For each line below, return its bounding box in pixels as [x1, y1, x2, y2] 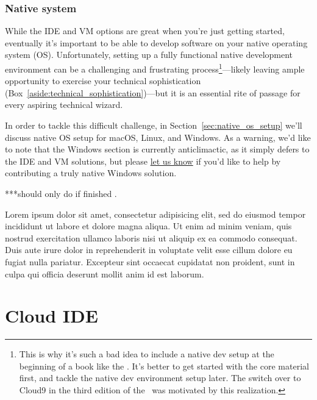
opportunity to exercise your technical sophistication [5, 74, 201, 87]
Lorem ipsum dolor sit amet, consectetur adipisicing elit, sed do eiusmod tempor [5, 207, 306, 220]
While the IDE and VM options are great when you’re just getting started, [5, 24, 285, 37]
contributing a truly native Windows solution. [5, 166, 177, 179]
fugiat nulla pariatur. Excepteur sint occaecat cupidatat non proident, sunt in [5, 255, 295, 268]
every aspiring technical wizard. [5, 98, 123, 111]
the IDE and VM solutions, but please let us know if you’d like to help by [5, 154, 281, 167]
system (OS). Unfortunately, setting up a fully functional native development [5, 48, 293, 61]
